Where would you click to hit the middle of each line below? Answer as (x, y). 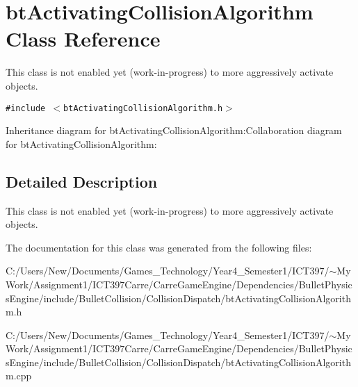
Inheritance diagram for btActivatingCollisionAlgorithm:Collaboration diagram (174, 130)
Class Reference (83, 39)
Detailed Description (82, 181)
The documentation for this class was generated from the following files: (159, 247)
